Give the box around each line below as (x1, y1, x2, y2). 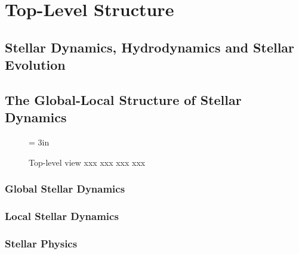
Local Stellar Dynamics (5, 209, 119, 224)
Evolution (5, 55, 66, 74)
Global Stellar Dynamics (5, 181, 125, 196)
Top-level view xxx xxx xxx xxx (29, 156, 146, 168)
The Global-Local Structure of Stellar (5, 90, 242, 109)
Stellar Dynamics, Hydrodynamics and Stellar (5, 38, 295, 56)
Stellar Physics (5, 236, 78, 250)
